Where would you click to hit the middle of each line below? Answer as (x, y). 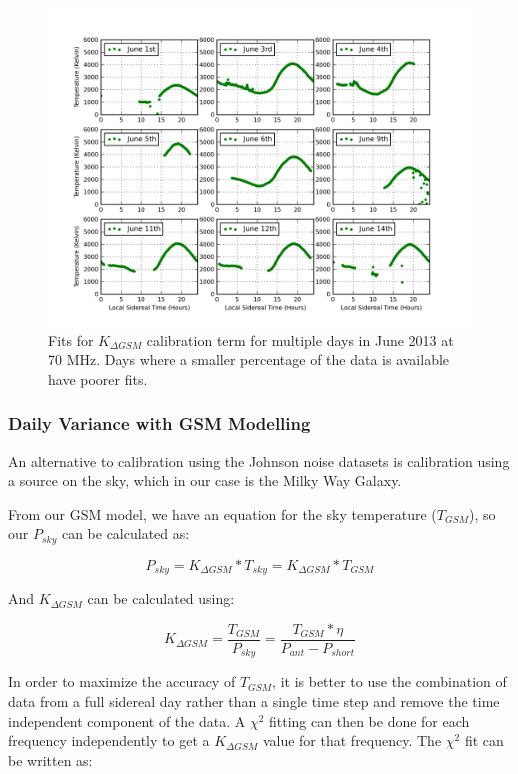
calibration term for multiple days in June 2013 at (300, 339)
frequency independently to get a (109, 740)
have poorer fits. (98, 378)
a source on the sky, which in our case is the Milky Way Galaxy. (205, 480)
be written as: (50, 759)
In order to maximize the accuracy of (122, 681)
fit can (484, 740)
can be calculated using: (161, 598)
